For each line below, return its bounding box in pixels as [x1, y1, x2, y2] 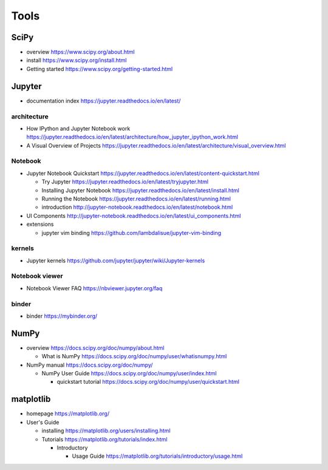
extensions [26, 220, 54, 228]
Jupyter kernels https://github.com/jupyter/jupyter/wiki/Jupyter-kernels [26, 257, 205, 264]
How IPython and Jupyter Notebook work [26, 124, 131, 132]
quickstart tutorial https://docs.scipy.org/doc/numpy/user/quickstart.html [56, 378, 240, 386]
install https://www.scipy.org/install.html [26, 56, 127, 64]
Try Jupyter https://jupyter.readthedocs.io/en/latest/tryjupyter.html [41, 178, 209, 185]
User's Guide [26, 418, 60, 426]
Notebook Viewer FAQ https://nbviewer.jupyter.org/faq [26, 284, 163, 291]
